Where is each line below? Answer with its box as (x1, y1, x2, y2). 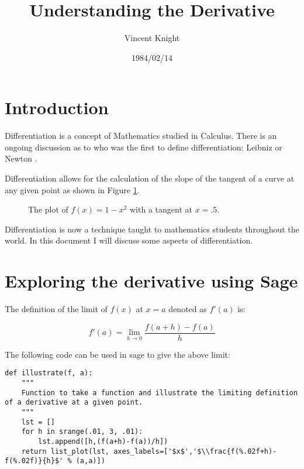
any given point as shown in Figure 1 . (5, 183, 140, 196)
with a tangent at (130, 203, 192, 215)
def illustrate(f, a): (5, 369, 93, 378)
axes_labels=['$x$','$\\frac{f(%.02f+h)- (113, 447, 277, 456)
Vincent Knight (124, 32, 180, 44)
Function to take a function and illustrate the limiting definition (21, 388, 298, 397)
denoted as (168, 303, 207, 315)
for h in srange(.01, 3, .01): (21, 427, 143, 436)
